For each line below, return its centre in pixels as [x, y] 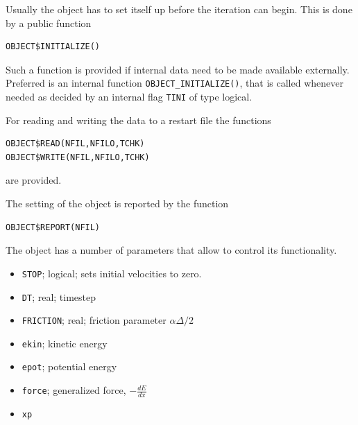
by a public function [49, 23]
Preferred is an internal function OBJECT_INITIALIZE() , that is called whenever [174, 83]
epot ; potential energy [69, 366]
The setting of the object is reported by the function [117, 203]
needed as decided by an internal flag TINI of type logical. [129, 97]
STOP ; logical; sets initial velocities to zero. [112, 273]
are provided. [34, 180]
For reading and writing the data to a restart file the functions [138, 120]
